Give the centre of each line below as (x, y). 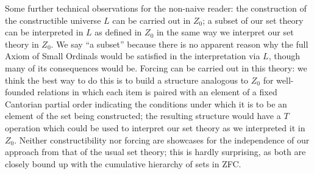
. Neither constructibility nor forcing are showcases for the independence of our (162, 140)
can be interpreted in (44, 32)
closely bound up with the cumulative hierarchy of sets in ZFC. (123, 163)
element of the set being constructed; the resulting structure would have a (143, 116)
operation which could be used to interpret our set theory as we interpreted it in (155, 127)
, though (284, 56)
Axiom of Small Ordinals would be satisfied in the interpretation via (133, 56)
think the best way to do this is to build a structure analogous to (127, 80)
